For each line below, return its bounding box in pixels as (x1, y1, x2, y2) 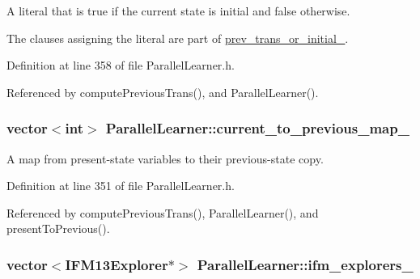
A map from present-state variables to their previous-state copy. (6, 150, 324, 167)
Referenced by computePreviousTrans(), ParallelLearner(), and (6, 204, 319, 221)
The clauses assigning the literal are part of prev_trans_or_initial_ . (6, 29, 349, 46)
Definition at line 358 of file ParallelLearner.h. (6, 57, 235, 74)
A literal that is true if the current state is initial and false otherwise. (6, 2, 350, 19)
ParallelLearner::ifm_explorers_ (197, 254, 414, 274)
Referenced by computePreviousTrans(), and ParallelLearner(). (6, 83, 319, 100)
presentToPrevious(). (6, 220, 110, 237)
